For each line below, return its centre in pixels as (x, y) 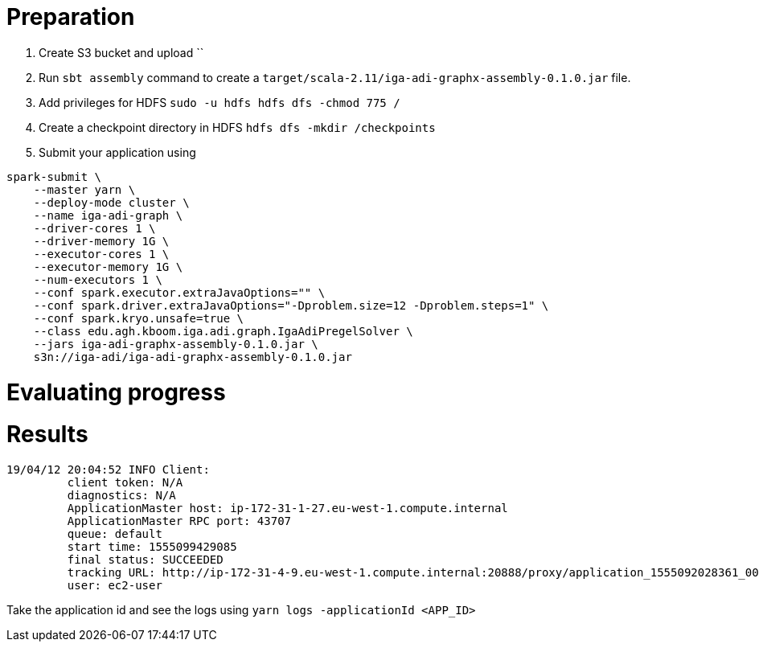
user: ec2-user (115, 585)
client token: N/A (125, 482)
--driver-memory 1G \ (101, 241)
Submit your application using (117, 152)
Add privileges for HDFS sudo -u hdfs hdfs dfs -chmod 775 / (219, 102)
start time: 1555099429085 (152, 547)
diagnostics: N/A (121, 495)
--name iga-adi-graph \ (108, 215)
